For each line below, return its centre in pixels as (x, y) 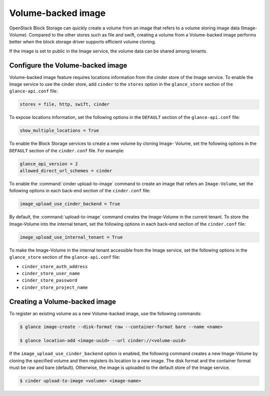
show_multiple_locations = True (59, 131)
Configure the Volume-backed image (68, 65)
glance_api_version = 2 (49, 164)
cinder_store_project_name (55, 287)
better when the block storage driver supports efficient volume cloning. (83, 42)
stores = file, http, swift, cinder (65, 104)
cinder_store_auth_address (55, 266)
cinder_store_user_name (51, 273)
